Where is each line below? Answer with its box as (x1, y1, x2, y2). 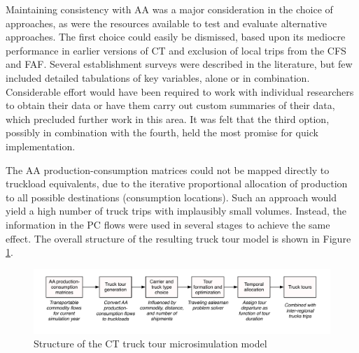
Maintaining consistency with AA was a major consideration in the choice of (6, 2, 333, 16)
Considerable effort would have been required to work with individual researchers (6, 84, 354, 99)
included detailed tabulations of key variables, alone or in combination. (6, 70, 310, 85)
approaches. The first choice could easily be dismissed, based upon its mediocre (6, 29, 346, 44)
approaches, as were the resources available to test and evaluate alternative (6, 15, 328, 30)
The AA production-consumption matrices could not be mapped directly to (6, 162, 330, 177)
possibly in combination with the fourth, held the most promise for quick (6, 125, 318, 140)
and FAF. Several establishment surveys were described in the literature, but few (6, 57, 353, 71)
